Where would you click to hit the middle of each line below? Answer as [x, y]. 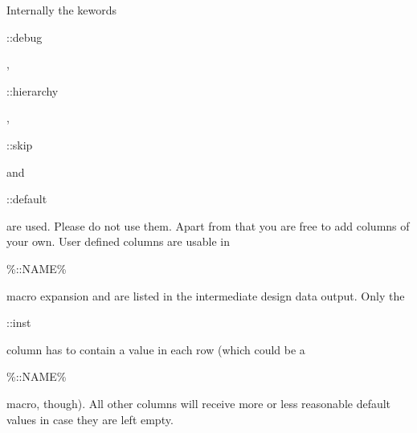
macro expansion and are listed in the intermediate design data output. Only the [206, 295]
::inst [19, 323]
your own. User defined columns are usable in [119, 241]
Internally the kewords [62, 10]
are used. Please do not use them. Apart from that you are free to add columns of [208, 225]
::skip [20, 144]
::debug [25, 37]
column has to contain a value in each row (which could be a [156, 349]
